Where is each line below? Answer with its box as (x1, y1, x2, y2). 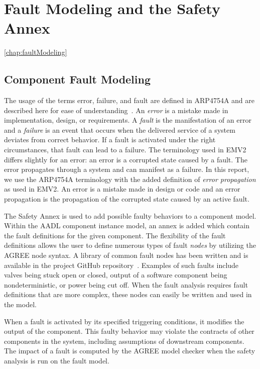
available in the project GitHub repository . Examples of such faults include (4, 259, 239, 270)
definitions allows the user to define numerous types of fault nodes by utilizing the (4, 240, 256, 250)
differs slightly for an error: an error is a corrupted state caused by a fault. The (4, 154, 247, 164)
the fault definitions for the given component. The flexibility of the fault (4, 230, 226, 240)
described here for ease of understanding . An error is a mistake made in (4, 105, 228, 115)
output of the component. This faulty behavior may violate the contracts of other (4, 326, 254, 336)
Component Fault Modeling (4, 71, 151, 87)
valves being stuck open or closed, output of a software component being (4, 269, 227, 280)
